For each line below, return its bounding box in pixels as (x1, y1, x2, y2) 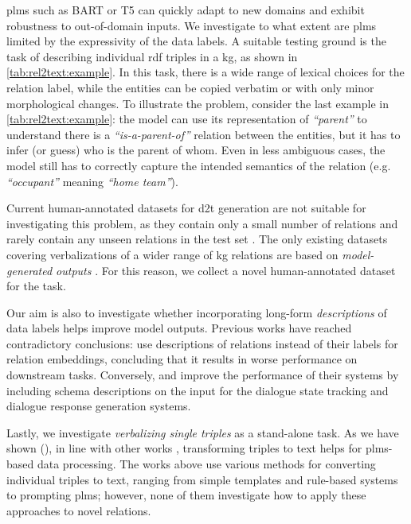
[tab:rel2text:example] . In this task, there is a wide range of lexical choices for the (6, 64, 405, 80)
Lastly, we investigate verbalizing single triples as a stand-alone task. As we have (6, 424, 399, 441)
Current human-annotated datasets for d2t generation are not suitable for (6, 200, 366, 216)
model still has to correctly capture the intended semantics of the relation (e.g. (6, 157, 391, 173)
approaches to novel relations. (6, 502, 151, 518)
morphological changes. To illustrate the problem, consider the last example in (6, 95, 389, 111)
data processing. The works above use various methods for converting (37, 456, 376, 472)
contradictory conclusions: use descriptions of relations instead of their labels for (6, 335, 398, 351)
